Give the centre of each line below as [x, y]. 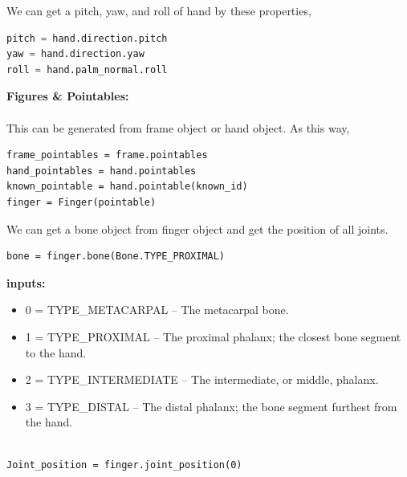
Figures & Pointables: [68, 96]
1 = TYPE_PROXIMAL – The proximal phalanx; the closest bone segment [213, 336]
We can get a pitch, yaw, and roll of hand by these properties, [159, 10]
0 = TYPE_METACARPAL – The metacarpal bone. [157, 310]
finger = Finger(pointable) [81, 202]
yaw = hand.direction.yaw [75, 54]
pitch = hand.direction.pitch [87, 38]
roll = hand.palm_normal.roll [87, 69]
